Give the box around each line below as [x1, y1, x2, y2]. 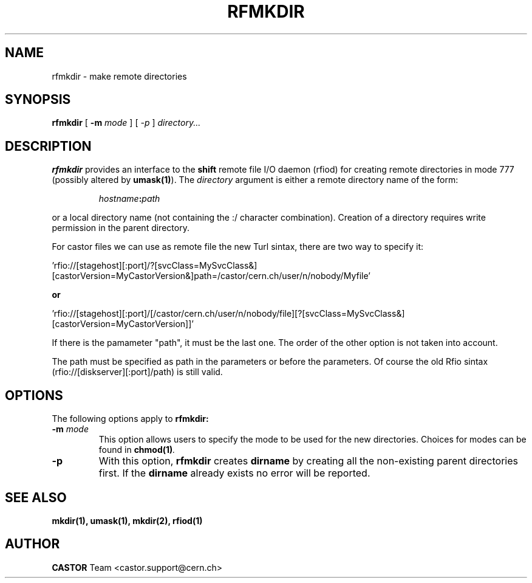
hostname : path [98, 193, 160, 204]
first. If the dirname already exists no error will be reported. [98, 467, 370, 480]
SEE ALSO [5, 489, 67, 505]
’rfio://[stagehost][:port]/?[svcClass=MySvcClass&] [52, 260, 257, 271]
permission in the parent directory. [52, 223, 189, 233]
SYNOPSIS [5, 92, 71, 108]
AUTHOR [5, 536, 60, 552]
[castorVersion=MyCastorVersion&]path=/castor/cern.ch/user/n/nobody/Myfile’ [52, 271, 370, 281]
